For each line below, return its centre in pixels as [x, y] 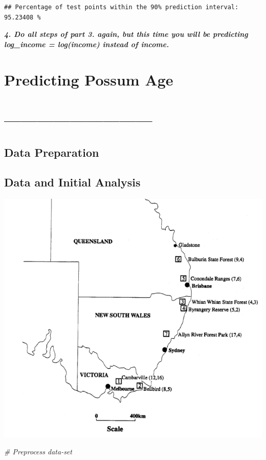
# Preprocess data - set [38, 452]
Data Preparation [52, 152]
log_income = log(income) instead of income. [87, 44]
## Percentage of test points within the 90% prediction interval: [121, 7]
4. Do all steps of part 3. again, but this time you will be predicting [126, 34]
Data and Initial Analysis [72, 182]
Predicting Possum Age [89, 79]
